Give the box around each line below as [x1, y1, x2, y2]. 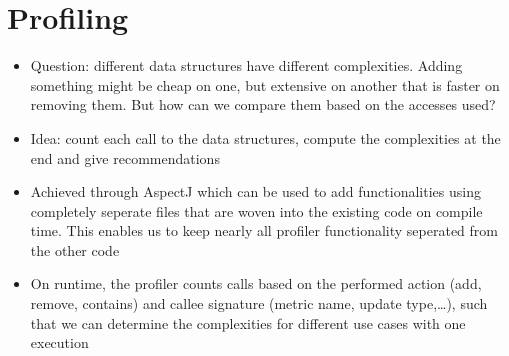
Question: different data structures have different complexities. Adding [30, 55, 463, 76]
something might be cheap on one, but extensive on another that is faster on [30, 74, 500, 95]
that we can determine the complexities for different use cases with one [30, 312, 466, 333]
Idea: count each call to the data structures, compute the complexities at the [30, 127, 501, 148]
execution [30, 332, 89, 353]
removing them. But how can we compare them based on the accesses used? [30, 94, 496, 115]
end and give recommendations [30, 147, 220, 168]
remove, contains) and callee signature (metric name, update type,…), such [30, 293, 488, 314]
